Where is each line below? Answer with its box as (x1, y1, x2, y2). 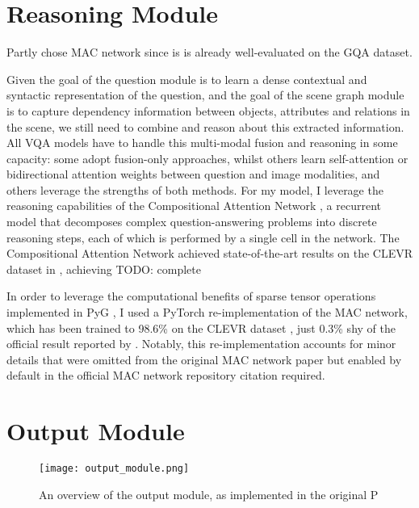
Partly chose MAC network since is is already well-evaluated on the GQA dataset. (6, 44, 413, 61)
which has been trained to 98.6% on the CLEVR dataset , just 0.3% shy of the (6, 319, 396, 336)
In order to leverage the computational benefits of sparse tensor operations (6, 288, 376, 304)
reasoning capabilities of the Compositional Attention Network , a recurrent (6, 197, 381, 214)
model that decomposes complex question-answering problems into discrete (6, 213, 377, 230)
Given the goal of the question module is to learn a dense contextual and (6, 70, 367, 87)
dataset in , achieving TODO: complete (6, 260, 201, 277)
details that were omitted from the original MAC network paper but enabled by (6, 351, 402, 367)
